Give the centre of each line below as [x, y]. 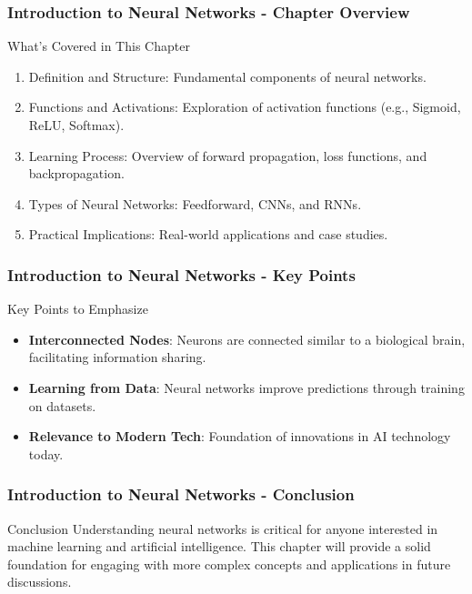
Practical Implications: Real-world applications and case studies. [208, 234]
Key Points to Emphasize [78, 309]
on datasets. [62, 405]
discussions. [40, 582]
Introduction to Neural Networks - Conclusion [181, 494]
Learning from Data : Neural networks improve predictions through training [246, 387]
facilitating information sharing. [117, 357]
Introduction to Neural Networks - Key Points [181, 274]
